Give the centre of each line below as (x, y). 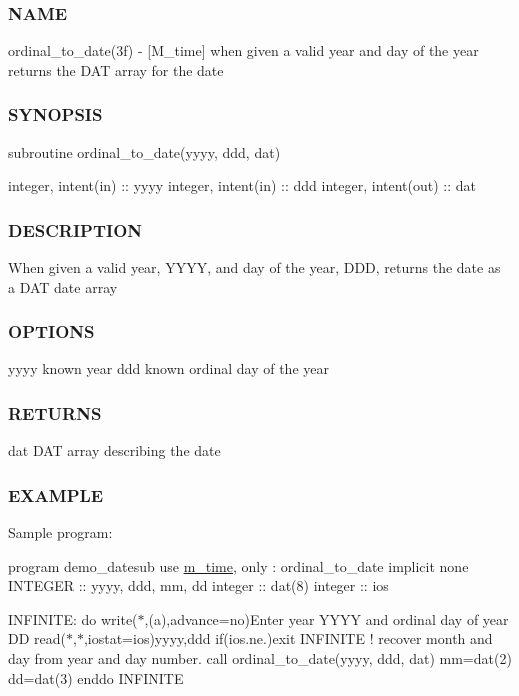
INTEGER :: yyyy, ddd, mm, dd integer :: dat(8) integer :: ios (198, 585)
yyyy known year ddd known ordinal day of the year (168, 368)
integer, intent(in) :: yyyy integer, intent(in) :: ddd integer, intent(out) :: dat (242, 185)
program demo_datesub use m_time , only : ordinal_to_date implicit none (238, 565)
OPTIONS (51, 331)
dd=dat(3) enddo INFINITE (96, 677)
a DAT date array (63, 286)
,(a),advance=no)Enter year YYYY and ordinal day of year (326, 618)
